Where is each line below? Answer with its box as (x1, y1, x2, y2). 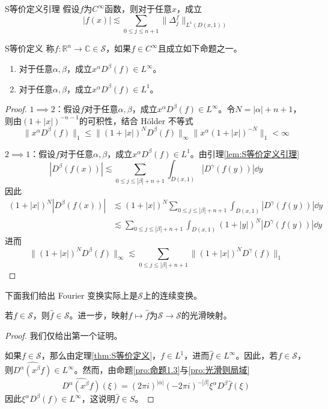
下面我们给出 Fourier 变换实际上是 (5, 288, 138, 301)
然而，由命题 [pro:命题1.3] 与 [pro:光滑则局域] (82, 363, 250, 376)
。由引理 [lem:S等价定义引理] (190, 147, 300, 160)
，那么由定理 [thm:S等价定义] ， (41, 349, 161, 362)
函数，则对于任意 (104, 2, 172, 14)
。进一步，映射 (69, 309, 129, 321)
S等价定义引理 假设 (5, 2, 80, 14)
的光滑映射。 (181, 309, 232, 321)
